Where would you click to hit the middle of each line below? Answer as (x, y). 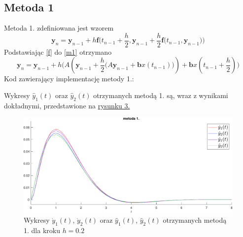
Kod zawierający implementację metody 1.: (69, 79)
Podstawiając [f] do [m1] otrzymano (58, 51)
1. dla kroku (42, 230)
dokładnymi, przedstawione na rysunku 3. (67, 105)
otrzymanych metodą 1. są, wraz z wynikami (161, 95)
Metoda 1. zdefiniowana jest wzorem (59, 28)
